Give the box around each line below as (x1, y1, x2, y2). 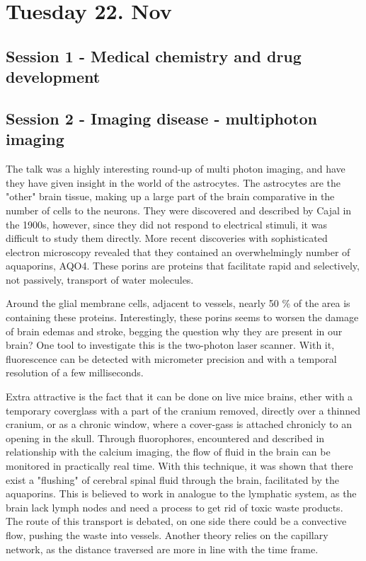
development (6, 66, 101, 88)
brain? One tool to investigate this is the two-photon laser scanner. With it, (6, 337, 335, 352)
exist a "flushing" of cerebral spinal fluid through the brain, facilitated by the (6, 472, 339, 487)
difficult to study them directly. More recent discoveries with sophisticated (6, 231, 328, 245)
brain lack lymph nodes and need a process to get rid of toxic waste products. (6, 499, 343, 514)
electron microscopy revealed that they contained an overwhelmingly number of (6, 244, 350, 259)
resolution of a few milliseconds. (6, 365, 144, 380)
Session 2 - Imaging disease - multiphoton (6, 107, 317, 129)
